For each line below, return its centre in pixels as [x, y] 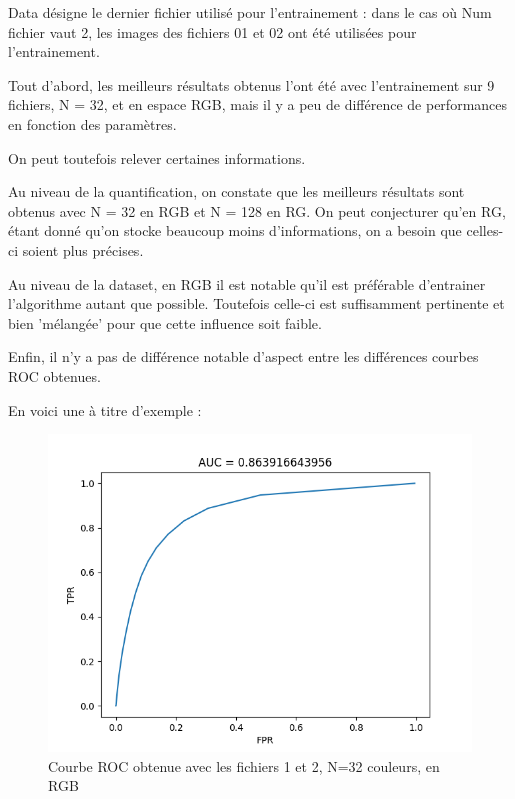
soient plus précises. [83, 249]
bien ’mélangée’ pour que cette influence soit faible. [165, 322]
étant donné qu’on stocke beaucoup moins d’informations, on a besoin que [235, 230]
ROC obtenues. [54, 375]
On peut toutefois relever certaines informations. [157, 157]
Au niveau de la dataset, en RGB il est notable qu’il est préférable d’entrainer [247, 283]
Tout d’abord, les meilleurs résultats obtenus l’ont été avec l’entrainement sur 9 [251, 84]
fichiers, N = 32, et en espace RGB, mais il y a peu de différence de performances [258, 104]
